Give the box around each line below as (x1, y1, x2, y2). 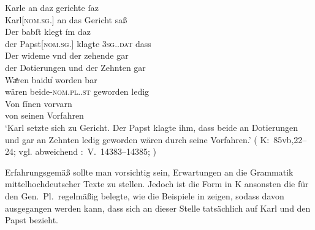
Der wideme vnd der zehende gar (5, 49, 129, 62)
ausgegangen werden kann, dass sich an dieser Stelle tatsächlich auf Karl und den (5, 201, 311, 214)
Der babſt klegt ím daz (5, 25, 91, 38)
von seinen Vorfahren (5, 109, 84, 122)
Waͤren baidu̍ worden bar (5, 73, 97, 86)
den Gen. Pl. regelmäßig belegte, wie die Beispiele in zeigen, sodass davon (5, 189, 284, 202)
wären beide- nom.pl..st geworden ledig (5, 85, 150, 98)
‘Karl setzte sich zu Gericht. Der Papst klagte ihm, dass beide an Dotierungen (5, 121, 298, 133)
